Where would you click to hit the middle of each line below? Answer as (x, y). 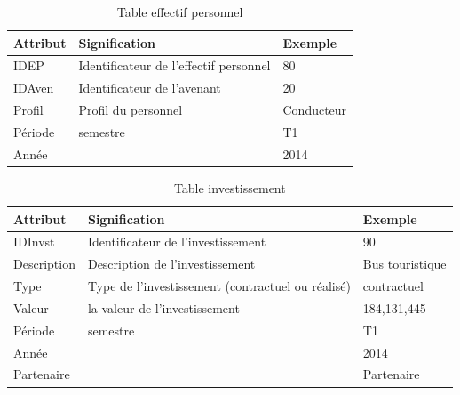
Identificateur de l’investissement (177, 242)
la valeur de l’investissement (163, 307)
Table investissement (230, 187)
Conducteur (315, 110)
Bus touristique (404, 264)
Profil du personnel (131, 110)
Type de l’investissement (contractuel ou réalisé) (219, 286)
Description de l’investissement (171, 264)
